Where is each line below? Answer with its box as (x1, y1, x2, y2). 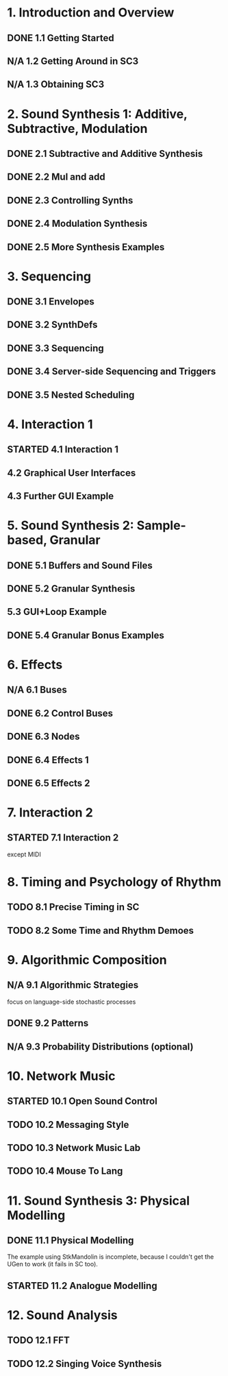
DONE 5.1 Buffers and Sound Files (7, 559, 153, 571)
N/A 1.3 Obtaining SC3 (7, 79, 105, 90)
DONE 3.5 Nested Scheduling (7, 389, 135, 400)
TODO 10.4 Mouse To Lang (7, 1166, 123, 1177)
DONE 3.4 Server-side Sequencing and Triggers (7, 365, 216, 378)
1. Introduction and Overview (7, 5, 175, 21)
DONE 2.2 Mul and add (7, 171, 105, 183)
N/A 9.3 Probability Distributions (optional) (7, 1041, 194, 1052)
